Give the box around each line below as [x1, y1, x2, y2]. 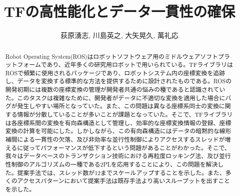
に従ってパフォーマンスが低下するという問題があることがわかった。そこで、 [17, 143, 230, 152]
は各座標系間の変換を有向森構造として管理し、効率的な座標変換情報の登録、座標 [5, 118, 231, 127]
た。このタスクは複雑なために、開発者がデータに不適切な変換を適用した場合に [5, 93, 225, 102]
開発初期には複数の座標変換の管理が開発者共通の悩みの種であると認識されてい [5, 85, 225, 94]
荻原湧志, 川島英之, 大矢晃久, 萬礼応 [60, 30, 178, 40]
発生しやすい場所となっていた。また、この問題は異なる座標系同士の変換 [17, 102, 219, 110]
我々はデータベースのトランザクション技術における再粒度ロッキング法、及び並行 [5, 152, 231, 160]
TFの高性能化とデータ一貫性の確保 [3, 1, 235, 21]
